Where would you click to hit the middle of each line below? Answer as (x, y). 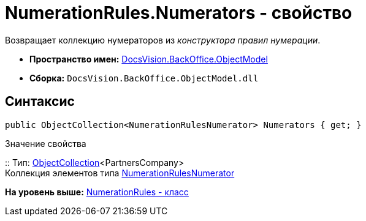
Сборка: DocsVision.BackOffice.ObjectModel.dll (144, 78)
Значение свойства (46, 143)
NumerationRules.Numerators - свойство (179, 13)
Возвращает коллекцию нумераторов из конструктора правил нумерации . (163, 40)
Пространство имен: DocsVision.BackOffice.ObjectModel (149, 59)
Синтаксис (40, 102)
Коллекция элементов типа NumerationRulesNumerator (120, 173)
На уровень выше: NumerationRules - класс (97, 192)
